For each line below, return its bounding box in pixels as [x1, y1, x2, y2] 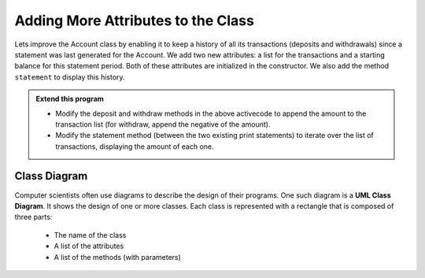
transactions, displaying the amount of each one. [55, 142, 214, 151]
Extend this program [35, 95, 104, 104]
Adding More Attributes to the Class [14, 12, 255, 29]
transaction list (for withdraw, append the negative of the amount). [55, 119, 271, 129]
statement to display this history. [14, 72, 125, 82]
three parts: [14, 213, 53, 222]
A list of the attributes [54, 241, 124, 251]
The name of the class [54, 230, 127, 239]
